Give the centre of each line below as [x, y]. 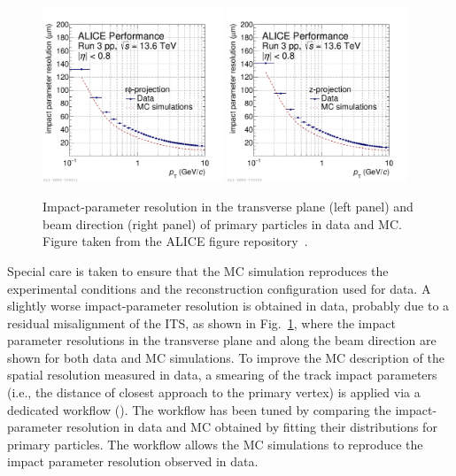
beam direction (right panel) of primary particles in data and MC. [222, 223]
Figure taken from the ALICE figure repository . [175, 241]
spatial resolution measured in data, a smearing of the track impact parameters [222, 375]
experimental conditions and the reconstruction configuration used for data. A [219, 288]
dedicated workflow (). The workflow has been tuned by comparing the [199, 409]
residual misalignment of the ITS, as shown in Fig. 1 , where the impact [201, 322]
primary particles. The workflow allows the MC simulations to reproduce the [215, 444]
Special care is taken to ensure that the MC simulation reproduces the [198, 270]
